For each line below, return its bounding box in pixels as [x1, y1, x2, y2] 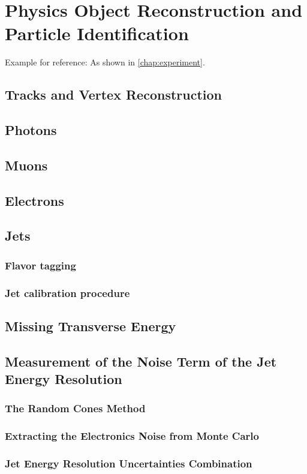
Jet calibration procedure [5, 285, 130, 300]
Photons [5, 121, 57, 139]
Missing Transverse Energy [5, 316, 176, 335]
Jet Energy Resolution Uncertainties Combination [5, 456, 252, 471]
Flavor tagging [5, 257, 76, 272]
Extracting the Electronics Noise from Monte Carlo [5, 428, 259, 443]
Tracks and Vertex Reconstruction [5, 85, 222, 104]
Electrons [5, 191, 64, 209]
